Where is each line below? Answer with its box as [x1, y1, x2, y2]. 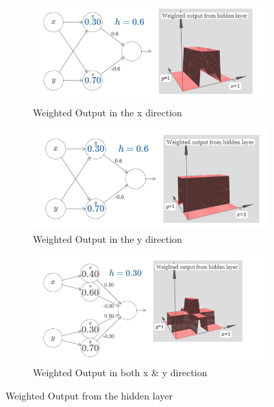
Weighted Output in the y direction [33, 231, 182, 246]
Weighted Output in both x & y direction [33, 365, 208, 379]
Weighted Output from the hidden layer [5, 388, 173, 402]
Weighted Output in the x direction [33, 105, 182, 119]
